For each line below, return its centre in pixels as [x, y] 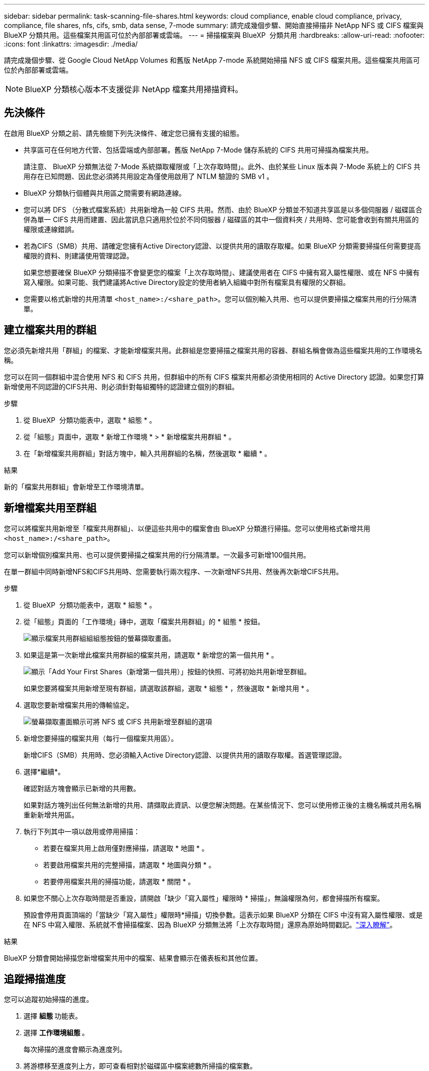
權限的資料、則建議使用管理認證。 [78, 255]
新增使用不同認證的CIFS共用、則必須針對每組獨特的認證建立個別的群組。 [121, 386]
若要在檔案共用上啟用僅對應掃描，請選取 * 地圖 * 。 [126, 848]
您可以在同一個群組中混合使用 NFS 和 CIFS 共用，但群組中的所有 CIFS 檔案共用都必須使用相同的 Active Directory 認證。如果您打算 [214, 377]
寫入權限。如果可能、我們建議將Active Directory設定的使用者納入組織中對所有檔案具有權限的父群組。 [187, 282]
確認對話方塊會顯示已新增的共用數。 [82, 788]
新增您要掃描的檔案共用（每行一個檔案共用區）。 [101, 738]
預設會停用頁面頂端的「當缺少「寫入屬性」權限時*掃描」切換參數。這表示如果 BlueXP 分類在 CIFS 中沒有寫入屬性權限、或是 [223, 915]
